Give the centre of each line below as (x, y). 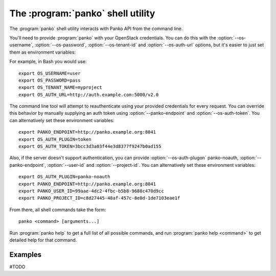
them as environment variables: (43, 52)
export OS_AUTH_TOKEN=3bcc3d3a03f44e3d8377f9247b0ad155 (90, 146)
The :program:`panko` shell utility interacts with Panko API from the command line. (96, 29)
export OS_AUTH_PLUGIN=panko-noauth (64, 177)
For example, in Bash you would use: (48, 62)
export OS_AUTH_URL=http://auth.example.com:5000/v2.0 (89, 95)
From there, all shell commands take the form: (58, 210)
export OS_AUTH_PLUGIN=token (55, 139)
